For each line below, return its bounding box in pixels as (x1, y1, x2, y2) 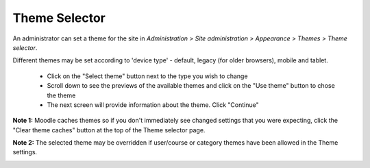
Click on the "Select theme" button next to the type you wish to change (47, 72, 248, 80)
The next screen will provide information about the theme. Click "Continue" (47, 100, 260, 109)
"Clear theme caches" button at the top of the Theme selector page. (12, 125, 206, 134)
